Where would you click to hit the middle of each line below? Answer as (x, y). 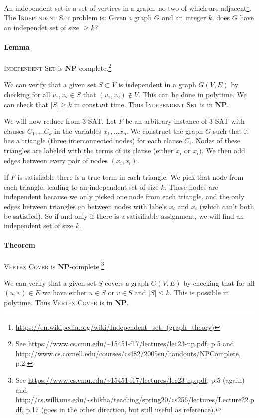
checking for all (27, 95)
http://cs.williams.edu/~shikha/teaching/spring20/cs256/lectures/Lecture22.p (135, 399)
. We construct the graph (165, 130)
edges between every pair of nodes (56, 160)
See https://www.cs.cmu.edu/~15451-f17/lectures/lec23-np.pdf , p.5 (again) (130, 380)
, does (221, 18)
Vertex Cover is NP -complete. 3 (54, 265)
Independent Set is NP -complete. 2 (58, 67)
